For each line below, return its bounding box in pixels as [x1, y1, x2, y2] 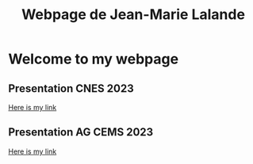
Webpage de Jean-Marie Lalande [21, 6, 246, 24]
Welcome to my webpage [8, 50, 179, 68]
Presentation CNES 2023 [8, 82, 134, 95]
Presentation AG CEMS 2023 [8, 125, 154, 139]
